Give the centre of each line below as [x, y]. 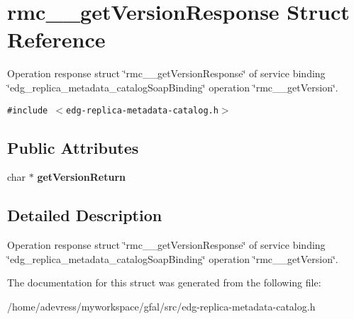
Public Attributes [73, 147]
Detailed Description [85, 215]
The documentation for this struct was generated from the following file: [164, 282]
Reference [56, 39]
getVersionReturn [82, 177]
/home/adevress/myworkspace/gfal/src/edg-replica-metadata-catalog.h [161, 306]
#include [28, 110]
